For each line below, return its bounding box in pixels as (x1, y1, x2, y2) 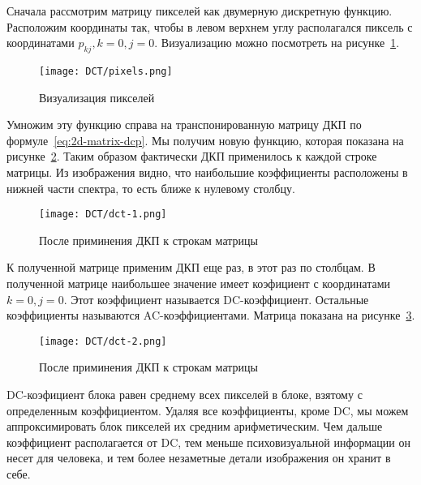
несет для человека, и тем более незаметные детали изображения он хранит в (6, 449, 391, 466)
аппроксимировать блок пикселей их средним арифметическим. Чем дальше (6, 418, 383, 435)
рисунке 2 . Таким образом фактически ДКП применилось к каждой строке (6, 148, 377, 165)
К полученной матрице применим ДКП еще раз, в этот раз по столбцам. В (6, 259, 376, 276)
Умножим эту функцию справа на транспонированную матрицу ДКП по (6, 116, 362, 133)
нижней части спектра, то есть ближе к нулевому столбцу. (6, 179, 295, 196)
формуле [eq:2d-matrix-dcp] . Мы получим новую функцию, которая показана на (6, 131, 404, 148)
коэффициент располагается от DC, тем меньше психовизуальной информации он (6, 433, 410, 450)
